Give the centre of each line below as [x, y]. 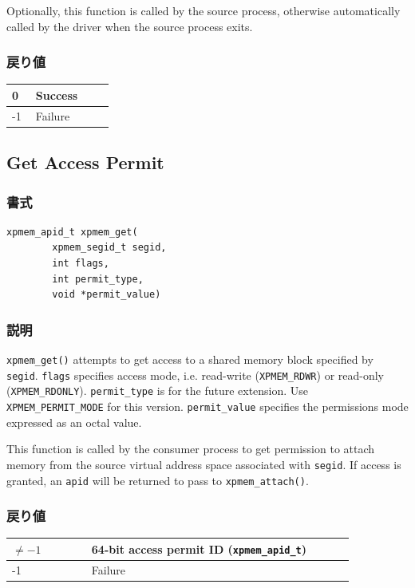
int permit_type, [98, 279]
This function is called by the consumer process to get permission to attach [191, 449]
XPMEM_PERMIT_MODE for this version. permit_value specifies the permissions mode [207, 406]
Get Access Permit [85, 162]
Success [57, 95]
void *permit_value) [107, 295]
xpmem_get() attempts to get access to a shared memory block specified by [190, 359]
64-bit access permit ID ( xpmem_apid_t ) [199, 549]
